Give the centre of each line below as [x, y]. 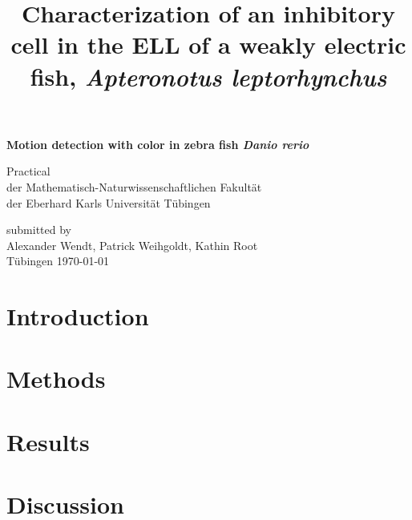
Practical [28, 171]
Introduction [78, 316]
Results [48, 441]
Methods [56, 379]
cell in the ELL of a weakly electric [208, 44]
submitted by [39, 230]
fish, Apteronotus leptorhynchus [208, 76]
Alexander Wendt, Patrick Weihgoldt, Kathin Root [132, 245]
